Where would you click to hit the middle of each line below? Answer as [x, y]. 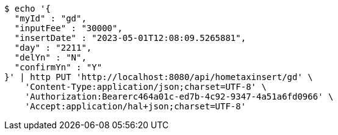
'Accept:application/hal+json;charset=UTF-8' [135, 106]
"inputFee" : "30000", [68, 28]
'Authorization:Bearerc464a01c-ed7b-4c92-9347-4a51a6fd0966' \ [179, 97]
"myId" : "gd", [50, 18]
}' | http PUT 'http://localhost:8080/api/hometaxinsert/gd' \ [159, 77]
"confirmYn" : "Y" [58, 67]
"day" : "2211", [53, 48]
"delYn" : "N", [50, 57]
